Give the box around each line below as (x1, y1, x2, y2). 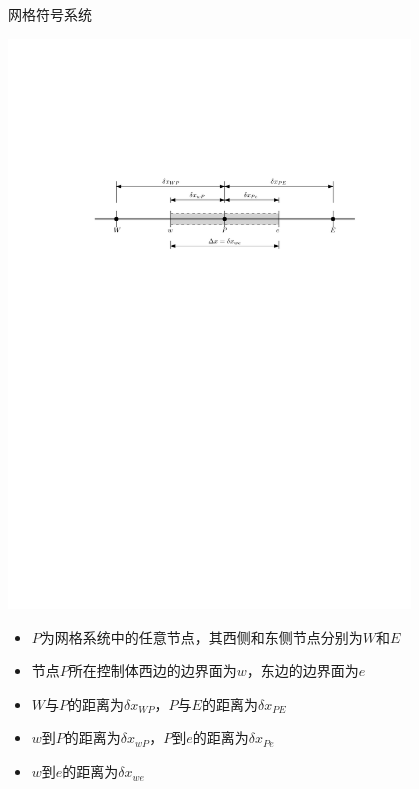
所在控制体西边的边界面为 (68, 660, 237, 681)
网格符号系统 (8, 4, 92, 24)
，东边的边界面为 (246, 660, 359, 681)
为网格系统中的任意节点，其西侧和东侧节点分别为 (40, 626, 363, 647)
